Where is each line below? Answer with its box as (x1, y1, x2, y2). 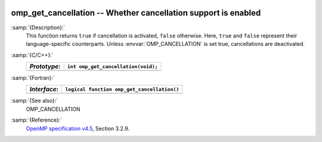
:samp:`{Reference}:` (11, 116, 63, 124)
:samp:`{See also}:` (11, 97, 58, 104)
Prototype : (29, 63, 61, 71)
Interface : (29, 85, 59, 94)
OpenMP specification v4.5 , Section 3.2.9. (26, 125, 129, 132)
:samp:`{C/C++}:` (11, 51, 54, 58)
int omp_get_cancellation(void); (67, 63, 158, 70)
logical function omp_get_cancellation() (65, 86, 179, 92)
